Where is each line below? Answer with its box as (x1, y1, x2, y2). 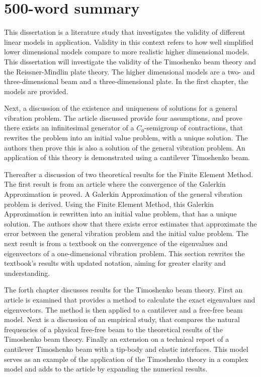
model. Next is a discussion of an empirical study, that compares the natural (4, 314, 240, 325)
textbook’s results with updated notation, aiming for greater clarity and (4, 258, 226, 268)
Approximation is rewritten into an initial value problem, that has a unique (4, 208, 237, 219)
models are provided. (4, 86, 68, 96)
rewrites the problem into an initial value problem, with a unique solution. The (4, 132, 248, 143)
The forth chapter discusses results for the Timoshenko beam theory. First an (4, 284, 243, 295)
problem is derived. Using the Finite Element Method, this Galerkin (4, 198, 214, 209)
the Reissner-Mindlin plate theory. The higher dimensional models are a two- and (4, 66, 255, 77)
